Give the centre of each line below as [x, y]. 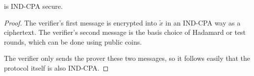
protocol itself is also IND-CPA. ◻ [56, 67]
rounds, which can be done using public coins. [73, 41]
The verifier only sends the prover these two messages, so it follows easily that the [127, 58]
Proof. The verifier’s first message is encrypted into [80, 22]
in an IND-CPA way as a [203, 22]
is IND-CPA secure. [33, 6]
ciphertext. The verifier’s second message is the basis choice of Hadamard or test [125, 32]
